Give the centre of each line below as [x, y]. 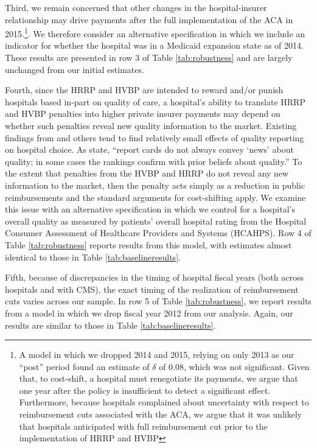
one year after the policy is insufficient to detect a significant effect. [145, 390]
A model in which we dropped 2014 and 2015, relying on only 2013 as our [157, 355]
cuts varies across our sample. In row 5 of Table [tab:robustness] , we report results [158, 301]
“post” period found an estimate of [84, 366]
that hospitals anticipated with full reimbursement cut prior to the [143, 426]
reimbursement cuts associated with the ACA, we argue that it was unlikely [161, 414]
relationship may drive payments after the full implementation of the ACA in [149, 19]
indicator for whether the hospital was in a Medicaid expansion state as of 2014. [154, 45]
